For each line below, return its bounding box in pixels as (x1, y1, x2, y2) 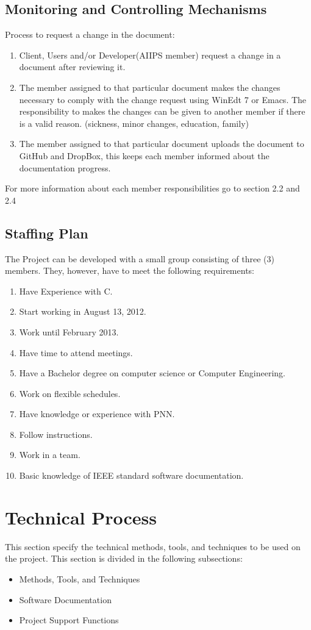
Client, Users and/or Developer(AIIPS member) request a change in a (19, 48, 281, 61)
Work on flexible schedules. (19, 387, 121, 399)
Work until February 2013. (19, 325, 119, 338)
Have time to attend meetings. (19, 346, 133, 359)
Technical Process (5, 504, 157, 529)
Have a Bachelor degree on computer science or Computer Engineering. (19, 367, 286, 379)
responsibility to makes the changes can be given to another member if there (19, 105, 306, 118)
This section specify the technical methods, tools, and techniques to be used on (5, 540, 301, 553)
